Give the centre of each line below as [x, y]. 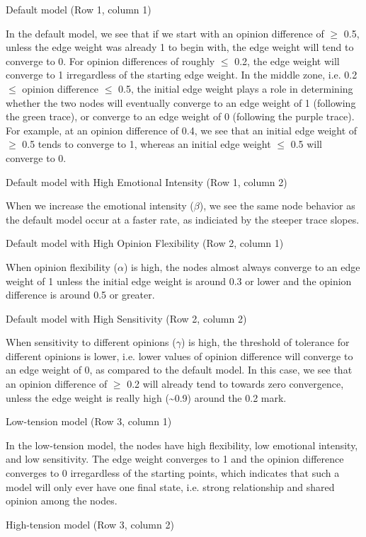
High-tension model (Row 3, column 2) [90, 524]
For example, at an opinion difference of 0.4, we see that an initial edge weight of [182, 130]
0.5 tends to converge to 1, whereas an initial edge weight [147, 144]
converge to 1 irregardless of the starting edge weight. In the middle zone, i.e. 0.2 [182, 75]
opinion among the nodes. [62, 501]
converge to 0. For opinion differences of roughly [110, 60]
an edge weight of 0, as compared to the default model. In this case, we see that [179, 370]
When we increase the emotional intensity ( [100, 206]
